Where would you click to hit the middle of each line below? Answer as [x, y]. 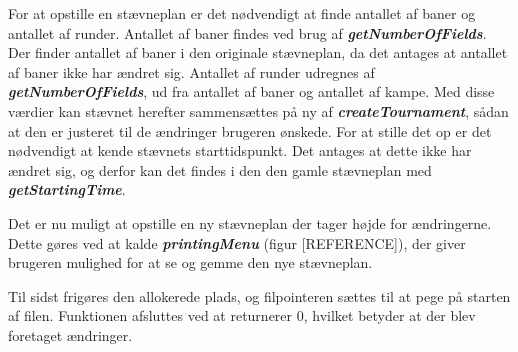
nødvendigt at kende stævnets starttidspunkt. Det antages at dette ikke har [240, 150]
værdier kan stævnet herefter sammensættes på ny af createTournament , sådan [258, 110]
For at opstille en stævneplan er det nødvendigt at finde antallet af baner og [242, 13]
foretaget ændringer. [70, 334]
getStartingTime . [67, 189]
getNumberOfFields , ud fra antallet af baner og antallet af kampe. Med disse [251, 91]
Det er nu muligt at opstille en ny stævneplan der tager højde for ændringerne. [250, 222]
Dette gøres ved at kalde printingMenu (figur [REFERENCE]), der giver [237, 242]
